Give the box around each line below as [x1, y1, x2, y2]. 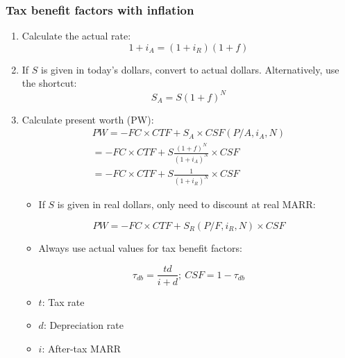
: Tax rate [42, 294, 85, 309]
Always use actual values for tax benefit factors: [38, 240, 242, 255]
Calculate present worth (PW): [22, 112, 154, 126]
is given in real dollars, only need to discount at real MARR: [57, 197, 316, 212]
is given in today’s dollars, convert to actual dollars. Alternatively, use [41, 62, 339, 76]
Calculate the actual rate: [22, 28, 131, 43]
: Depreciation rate [43, 318, 124, 332]
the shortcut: [22, 76, 77, 90]
